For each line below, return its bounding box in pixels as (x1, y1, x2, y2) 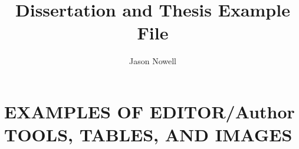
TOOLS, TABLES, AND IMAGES (4, 122, 293, 147)
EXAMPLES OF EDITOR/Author (4, 99, 295, 123)
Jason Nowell (129, 55, 176, 67)
